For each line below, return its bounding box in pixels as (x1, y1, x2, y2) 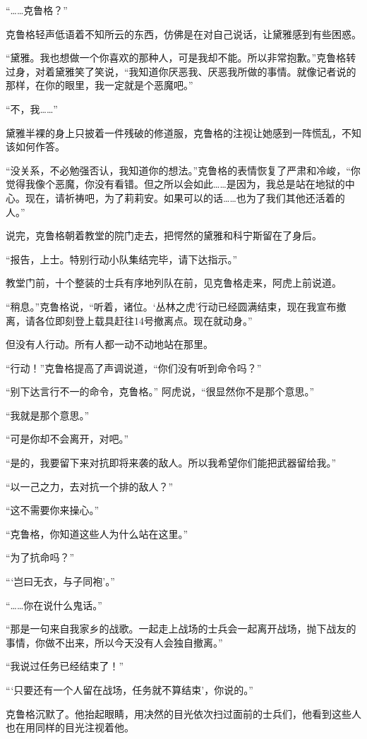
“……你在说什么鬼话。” (6, 597, 102, 612)
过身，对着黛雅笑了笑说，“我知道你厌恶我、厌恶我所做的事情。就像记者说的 (6, 64, 356, 78)
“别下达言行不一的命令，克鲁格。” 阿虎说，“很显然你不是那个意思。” (6, 384, 315, 399)
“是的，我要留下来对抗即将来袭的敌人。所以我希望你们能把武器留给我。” (6, 455, 337, 470)
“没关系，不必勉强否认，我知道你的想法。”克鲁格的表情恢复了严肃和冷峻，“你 (6, 162, 361, 177)
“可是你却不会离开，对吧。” (6, 431, 129, 446)
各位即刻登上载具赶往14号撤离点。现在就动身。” (35, 313, 253, 328)
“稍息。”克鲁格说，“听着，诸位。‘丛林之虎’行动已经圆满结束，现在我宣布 (6, 299, 337, 313)
